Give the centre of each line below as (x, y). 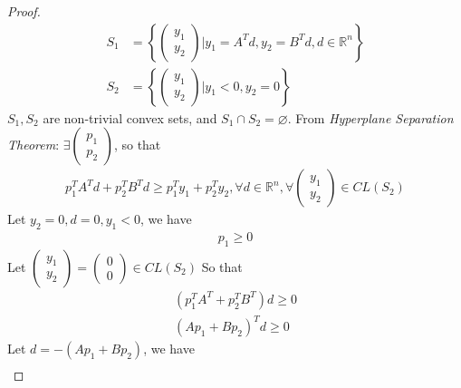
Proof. (24, 11)
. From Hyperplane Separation (370, 117)
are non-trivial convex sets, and (130, 117)
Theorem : (34, 145)
